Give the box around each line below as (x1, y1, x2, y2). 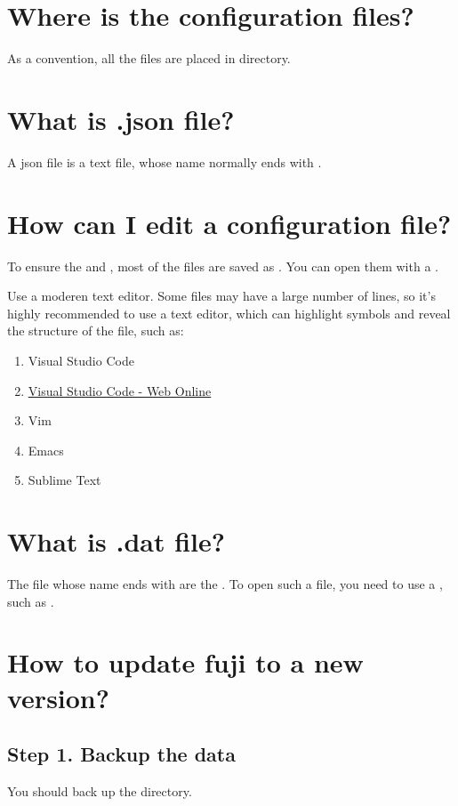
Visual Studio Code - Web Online (28, 381, 212, 399)
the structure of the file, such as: (7, 321, 184, 340)
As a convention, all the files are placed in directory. (7, 49, 291, 68)
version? (7, 679, 109, 715)
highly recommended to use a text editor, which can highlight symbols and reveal (7, 303, 451, 322)
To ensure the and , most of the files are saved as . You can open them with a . (7, 256, 438, 275)
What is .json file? (7, 101, 235, 137)
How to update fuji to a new (7, 644, 364, 681)
